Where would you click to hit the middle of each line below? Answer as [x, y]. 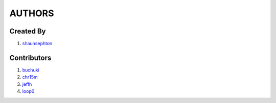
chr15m [30, 77]
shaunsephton [37, 44]
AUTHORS [32, 13]
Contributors [30, 58]
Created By [28, 31]
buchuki [31, 70]
